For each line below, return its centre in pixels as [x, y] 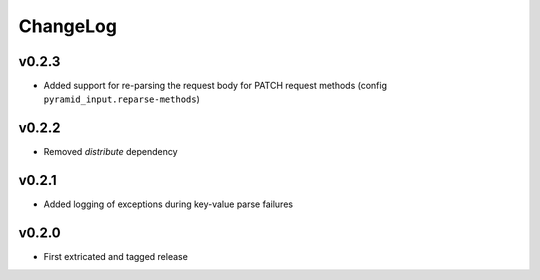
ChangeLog [67, 26]
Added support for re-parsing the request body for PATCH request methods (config [215, 86]
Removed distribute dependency [111, 152]
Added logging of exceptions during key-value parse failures [168, 204]
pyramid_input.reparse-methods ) [121, 99]
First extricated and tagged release [116, 257]
